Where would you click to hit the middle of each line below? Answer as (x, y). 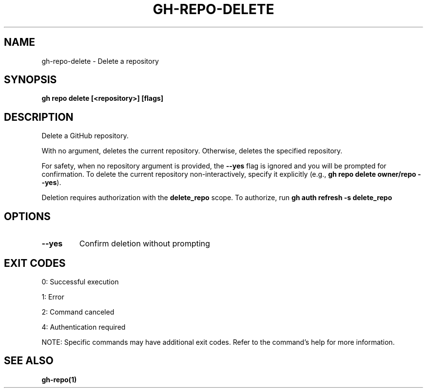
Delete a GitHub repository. (85, 136)
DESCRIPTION (39, 117)
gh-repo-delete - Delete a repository (100, 61)
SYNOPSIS (30, 80)
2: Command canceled (78, 312)
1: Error (53, 297)
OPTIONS (27, 216)
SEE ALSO (29, 361)
